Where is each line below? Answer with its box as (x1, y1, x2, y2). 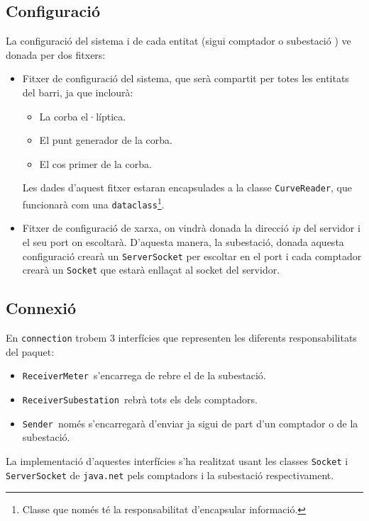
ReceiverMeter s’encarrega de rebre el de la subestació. (22, 368, 266, 383)
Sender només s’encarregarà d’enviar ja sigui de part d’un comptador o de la (22, 415, 358, 430)
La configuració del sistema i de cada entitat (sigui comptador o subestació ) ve (6, 33, 351, 48)
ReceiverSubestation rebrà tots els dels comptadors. (22, 391, 258, 406)
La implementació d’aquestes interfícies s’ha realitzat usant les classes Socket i (6, 453, 348, 468)
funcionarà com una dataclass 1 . (22, 195, 165, 211)
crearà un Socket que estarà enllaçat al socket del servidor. (22, 262, 280, 277)
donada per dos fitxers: (6, 47, 106, 62)
